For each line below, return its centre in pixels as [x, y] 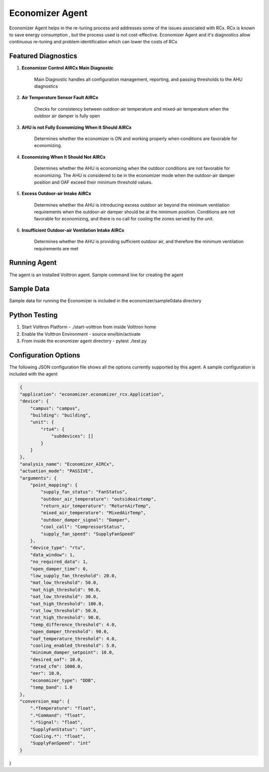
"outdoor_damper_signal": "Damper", [85, 520]
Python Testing [33, 315]
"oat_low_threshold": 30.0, [65, 597]
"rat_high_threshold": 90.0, [66, 618]
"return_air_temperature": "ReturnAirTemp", [96, 506]
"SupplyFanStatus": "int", [63, 729]
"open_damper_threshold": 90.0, [70, 632]
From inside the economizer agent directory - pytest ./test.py [84, 341]
